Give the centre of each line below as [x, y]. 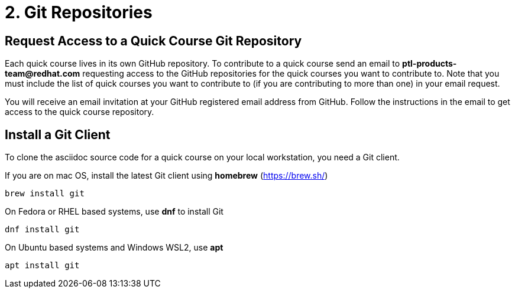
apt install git [42, 266]
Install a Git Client [58, 134]
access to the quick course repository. [80, 112]
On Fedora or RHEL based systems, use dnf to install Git [114, 212]
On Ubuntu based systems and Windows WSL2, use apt [114, 248]
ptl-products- [430, 64]
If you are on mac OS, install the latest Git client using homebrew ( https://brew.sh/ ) [166, 176]
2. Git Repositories [79, 12]
